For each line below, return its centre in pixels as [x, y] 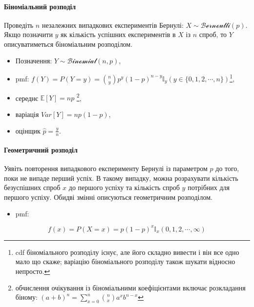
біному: [26, 297]
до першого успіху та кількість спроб [124, 187]
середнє [27, 98]
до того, [227, 168]
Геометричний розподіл [41, 150]
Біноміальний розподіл [40, 6]
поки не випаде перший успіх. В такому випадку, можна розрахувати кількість [121, 178]
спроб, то [213, 34]
